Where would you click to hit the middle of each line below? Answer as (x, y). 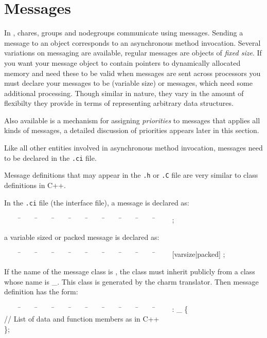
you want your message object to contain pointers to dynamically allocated (122, 62)
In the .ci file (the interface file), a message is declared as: (97, 202)
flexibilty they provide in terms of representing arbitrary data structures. (119, 103)
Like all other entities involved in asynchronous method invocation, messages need (133, 148)
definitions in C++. (35, 185)
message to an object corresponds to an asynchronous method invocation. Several (132, 42)
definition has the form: (41, 292)
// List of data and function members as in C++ (82, 319)
